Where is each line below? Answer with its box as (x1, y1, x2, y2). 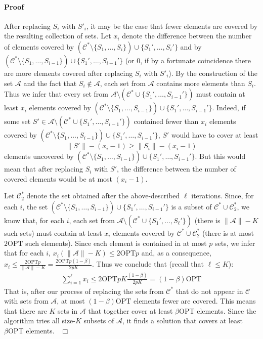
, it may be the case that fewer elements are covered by (86, 20, 258, 31)
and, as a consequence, (141, 247, 211, 258)
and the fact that (23, 77, 77, 88)
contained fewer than (134, 116, 199, 126)
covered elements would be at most (4, 173, 113, 184)
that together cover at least (88, 305, 173, 316)
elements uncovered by (4, 151, 74, 161)
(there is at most (202, 227, 254, 238)
